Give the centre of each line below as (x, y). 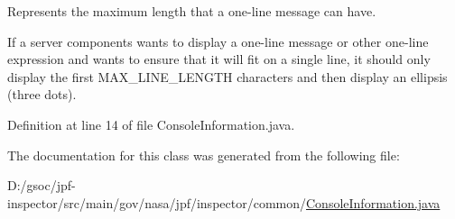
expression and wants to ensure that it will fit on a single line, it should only (219, 59)
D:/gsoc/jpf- (42, 185)
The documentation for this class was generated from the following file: (204, 155)
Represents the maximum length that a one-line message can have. (192, 11)
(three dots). (42, 94)
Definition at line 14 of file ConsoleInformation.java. (151, 124)
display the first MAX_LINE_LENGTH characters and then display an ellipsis (227, 76)
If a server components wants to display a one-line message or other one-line (218, 41)
